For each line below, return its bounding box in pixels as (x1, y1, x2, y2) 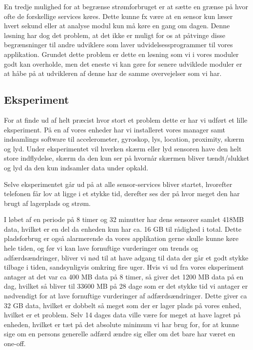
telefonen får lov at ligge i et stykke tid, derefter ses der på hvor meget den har (4, 188, 240, 199)
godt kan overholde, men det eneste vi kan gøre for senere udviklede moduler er (4, 58, 242, 69)
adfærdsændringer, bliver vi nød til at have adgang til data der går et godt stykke (4, 252, 249, 262)
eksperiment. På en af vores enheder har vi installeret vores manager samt (4, 124, 225, 134)
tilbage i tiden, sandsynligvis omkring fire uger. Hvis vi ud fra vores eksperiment (4, 262, 244, 272)
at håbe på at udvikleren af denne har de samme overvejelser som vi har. (4, 68, 222, 78)
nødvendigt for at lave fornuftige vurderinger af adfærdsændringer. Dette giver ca (4, 291, 247, 301)
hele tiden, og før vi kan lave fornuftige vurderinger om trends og (4, 243, 198, 253)
